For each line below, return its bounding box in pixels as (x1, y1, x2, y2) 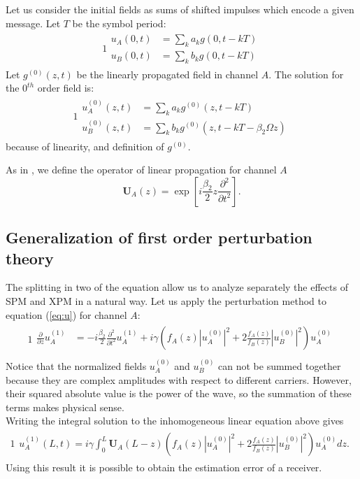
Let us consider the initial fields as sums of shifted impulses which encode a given (6, 2, 354, 16)
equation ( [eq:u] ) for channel (6, 307, 127, 322)
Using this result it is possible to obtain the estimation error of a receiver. (6, 460, 322, 475)
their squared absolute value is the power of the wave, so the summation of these (6, 386, 352, 401)
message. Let (6, 15, 61, 30)
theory (6, 247, 54, 269)
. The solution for (268, 66, 344, 81)
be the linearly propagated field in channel (76, 66, 259, 81)
